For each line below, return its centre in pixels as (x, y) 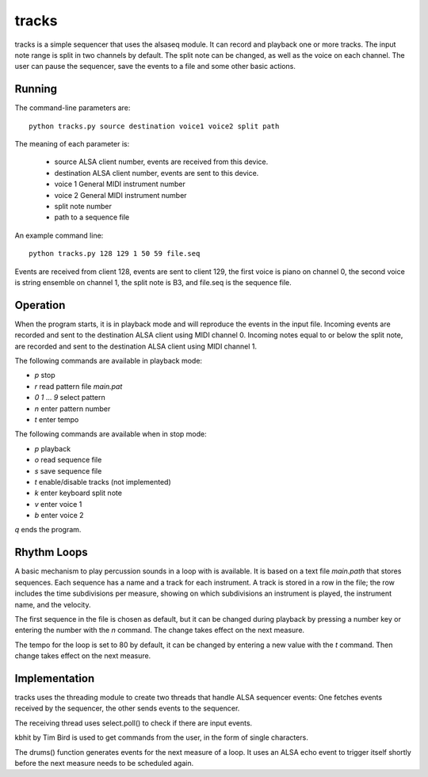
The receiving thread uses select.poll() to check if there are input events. (134, 723)
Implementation (55, 678)
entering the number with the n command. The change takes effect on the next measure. (160, 630)
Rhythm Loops (52, 552)
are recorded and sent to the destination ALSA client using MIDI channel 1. (136, 346)
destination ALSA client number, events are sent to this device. (157, 173)
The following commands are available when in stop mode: (111, 434)
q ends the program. (48, 530)
